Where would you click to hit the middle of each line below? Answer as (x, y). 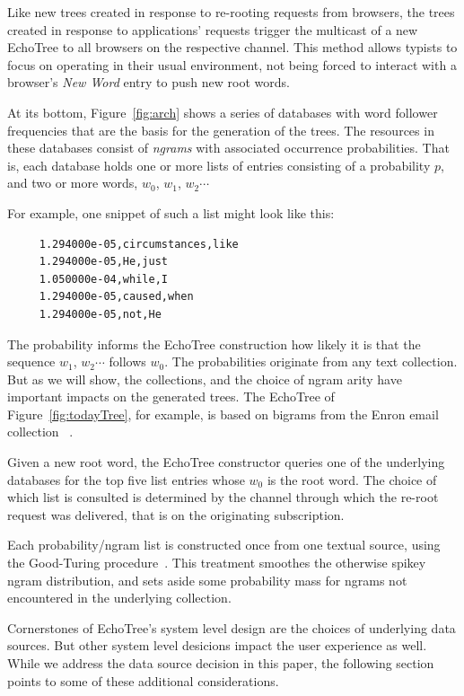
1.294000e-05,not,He (100, 314)
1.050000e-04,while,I (103, 279)
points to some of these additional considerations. (143, 680)
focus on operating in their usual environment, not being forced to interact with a (232, 64)
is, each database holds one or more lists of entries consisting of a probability (219, 165)
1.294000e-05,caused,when (116, 297)
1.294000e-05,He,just (103, 262)
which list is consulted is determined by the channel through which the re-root (223, 497)
